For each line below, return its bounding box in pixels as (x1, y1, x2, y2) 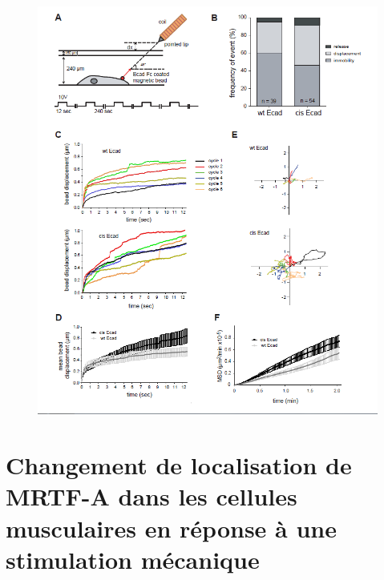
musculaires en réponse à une (6, 511, 338, 544)
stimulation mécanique (6, 542, 260, 575)
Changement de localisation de (6, 449, 352, 481)
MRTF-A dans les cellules (6, 480, 297, 513)
